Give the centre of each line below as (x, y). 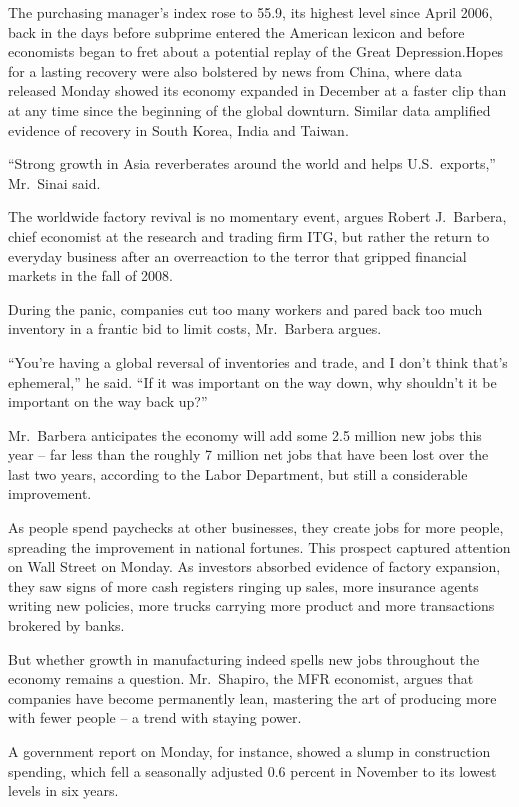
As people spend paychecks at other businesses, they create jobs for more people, (256, 527)
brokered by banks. (66, 625)
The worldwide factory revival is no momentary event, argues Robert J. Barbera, (257, 216)
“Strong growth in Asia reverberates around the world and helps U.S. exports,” (252, 163)
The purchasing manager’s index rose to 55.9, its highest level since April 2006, (250, 12)
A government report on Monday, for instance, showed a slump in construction (249, 751)
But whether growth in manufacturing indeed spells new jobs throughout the (244, 658)
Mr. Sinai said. (54, 182)
